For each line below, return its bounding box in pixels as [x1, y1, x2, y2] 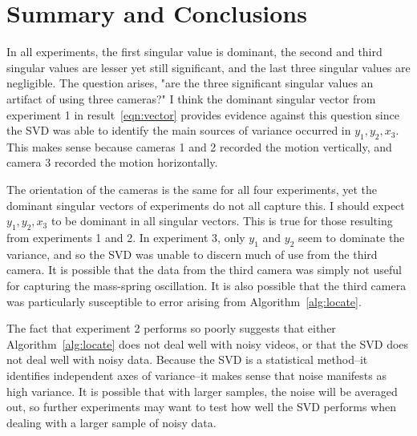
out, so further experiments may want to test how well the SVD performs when [6, 398, 396, 415]
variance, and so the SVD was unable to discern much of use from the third [6, 245, 378, 262]
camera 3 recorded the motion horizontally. [6, 154, 218, 171]
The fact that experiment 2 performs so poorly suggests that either [6, 320, 336, 337]
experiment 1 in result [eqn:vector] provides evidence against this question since [6, 106, 399, 123]
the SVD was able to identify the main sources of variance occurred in [6, 122, 351, 139]
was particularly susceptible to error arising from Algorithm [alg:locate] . [6, 293, 362, 309]
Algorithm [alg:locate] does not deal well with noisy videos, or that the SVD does [6, 335, 409, 352]
